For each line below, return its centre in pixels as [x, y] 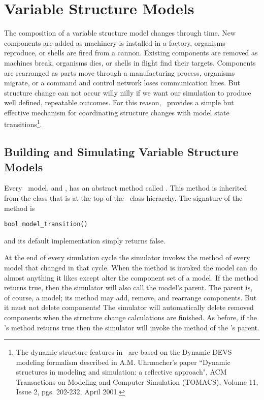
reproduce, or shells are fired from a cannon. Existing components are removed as [131, 53]
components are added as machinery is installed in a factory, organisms [115, 42]
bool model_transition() [46, 224]
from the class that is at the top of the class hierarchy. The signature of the [123, 197]
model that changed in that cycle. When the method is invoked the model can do [131, 267]
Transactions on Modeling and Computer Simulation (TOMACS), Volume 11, [137, 381]
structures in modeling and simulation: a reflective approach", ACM [121, 372]
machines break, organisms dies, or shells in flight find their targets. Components [130, 62]
